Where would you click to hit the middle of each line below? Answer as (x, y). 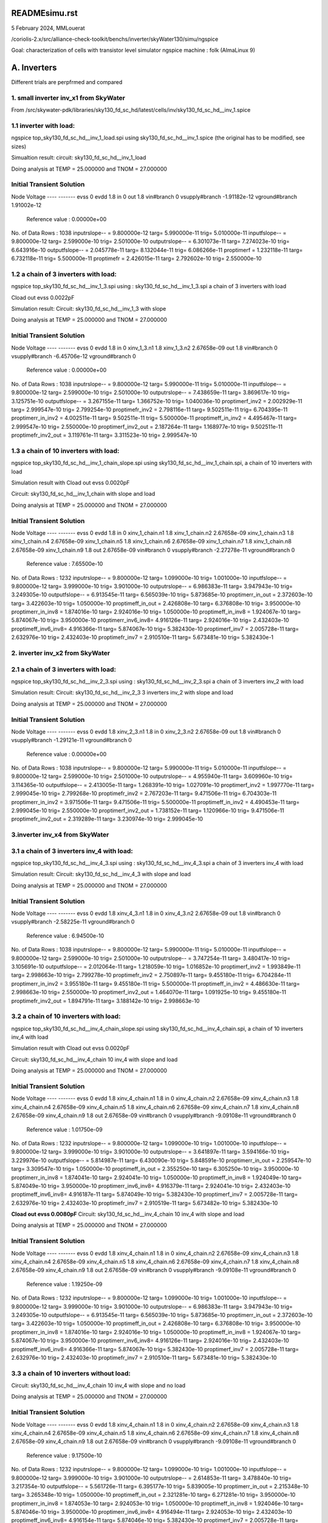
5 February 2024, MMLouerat (48, 28)
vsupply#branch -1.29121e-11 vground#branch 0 (71, 740)
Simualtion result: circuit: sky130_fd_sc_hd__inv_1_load (79, 158)
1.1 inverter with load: (43, 126)
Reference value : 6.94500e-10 (65, 936)
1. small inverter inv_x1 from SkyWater (68, 97)
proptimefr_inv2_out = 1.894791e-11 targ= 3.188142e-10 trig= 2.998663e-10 (105, 1001)
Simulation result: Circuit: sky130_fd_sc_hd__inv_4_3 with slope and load (101, 874)
